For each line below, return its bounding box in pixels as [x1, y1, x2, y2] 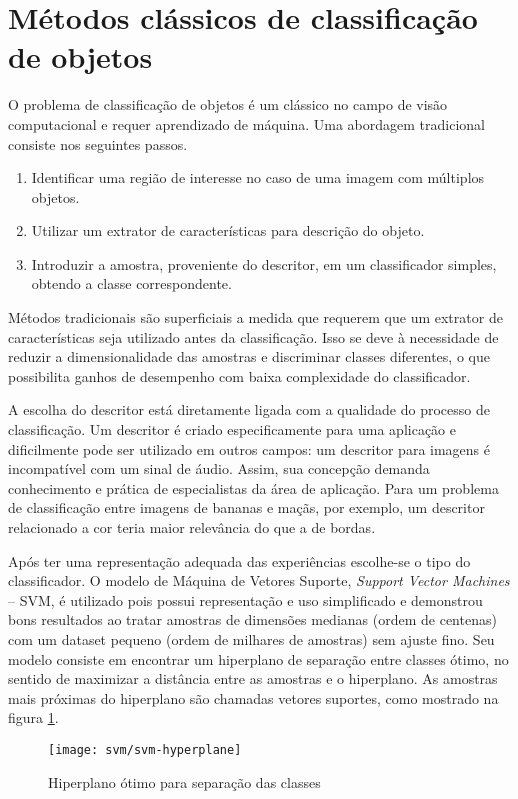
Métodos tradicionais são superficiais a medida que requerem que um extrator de [8, 307, 503, 328]
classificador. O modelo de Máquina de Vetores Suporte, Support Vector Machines [8, 570, 510, 591]
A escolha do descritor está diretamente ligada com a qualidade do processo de [8, 399, 490, 420]
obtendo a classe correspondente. [31, 273, 232, 294]
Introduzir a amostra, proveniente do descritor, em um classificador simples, [31, 253, 497, 274]
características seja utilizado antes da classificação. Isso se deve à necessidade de [8, 326, 499, 347]
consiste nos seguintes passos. [8, 133, 188, 154]
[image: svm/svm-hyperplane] [48, 742, 242, 757]
